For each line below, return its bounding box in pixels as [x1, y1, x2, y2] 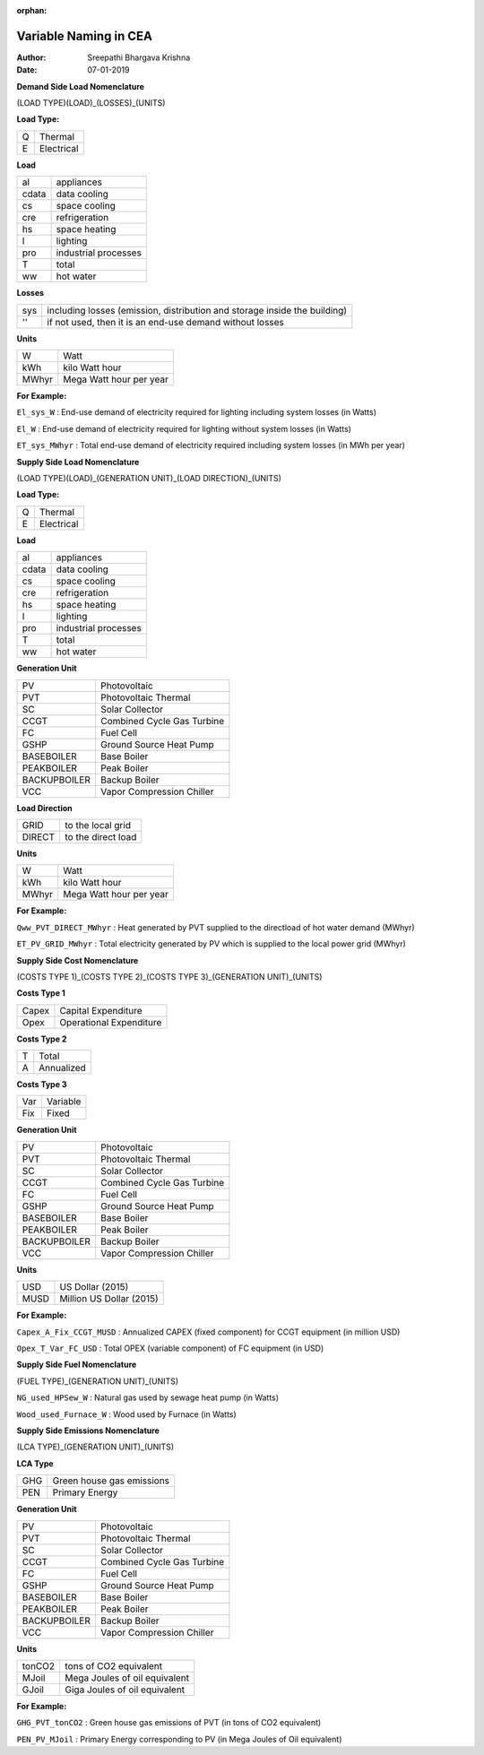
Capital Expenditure [59, 1004, 143, 1016]
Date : [16, 65, 38, 75]
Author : [16, 52, 47, 63]
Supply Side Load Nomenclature [16, 456, 140, 467]
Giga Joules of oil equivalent [65, 1683, 186, 1696]
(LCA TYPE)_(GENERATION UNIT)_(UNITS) [16, 1441, 175, 1452]
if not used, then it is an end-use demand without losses [47, 316, 284, 328]
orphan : [16, 5, 48, 15]
